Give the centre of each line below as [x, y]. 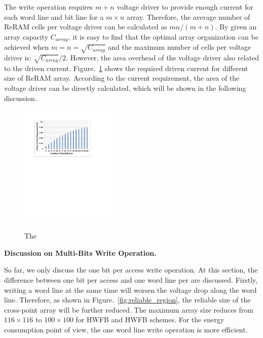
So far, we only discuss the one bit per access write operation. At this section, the [131, 270]
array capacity [26, 36]
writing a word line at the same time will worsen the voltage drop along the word [130, 290]
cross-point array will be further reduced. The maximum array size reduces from [129, 309]
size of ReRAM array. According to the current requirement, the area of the [122, 78]
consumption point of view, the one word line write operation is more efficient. [126, 330]
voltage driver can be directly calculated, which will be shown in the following [125, 88]
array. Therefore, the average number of [189, 16]
